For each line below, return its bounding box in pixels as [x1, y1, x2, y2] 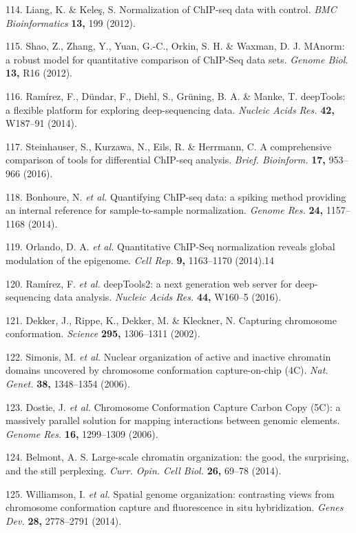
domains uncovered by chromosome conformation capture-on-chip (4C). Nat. [6, 363, 328, 377]
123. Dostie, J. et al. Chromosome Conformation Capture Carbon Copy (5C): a [6, 399, 341, 414]
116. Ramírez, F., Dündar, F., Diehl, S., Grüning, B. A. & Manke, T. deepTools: [6, 88, 346, 103]
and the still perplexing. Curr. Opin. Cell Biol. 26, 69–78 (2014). [6, 463, 282, 478]
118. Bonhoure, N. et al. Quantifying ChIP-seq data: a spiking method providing [6, 189, 346, 203]
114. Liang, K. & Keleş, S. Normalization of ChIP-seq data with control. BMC [6, 2, 337, 16]
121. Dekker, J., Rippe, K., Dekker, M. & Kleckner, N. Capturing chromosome [6, 312, 337, 327]
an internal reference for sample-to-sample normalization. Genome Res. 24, [6, 203, 324, 217]
